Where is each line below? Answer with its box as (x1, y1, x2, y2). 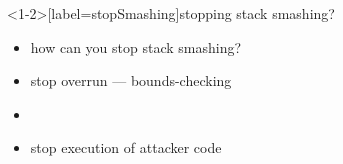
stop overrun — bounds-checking (30, 70, 232, 91)
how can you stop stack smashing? (30, 36, 242, 57)
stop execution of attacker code (30, 137, 222, 158)
